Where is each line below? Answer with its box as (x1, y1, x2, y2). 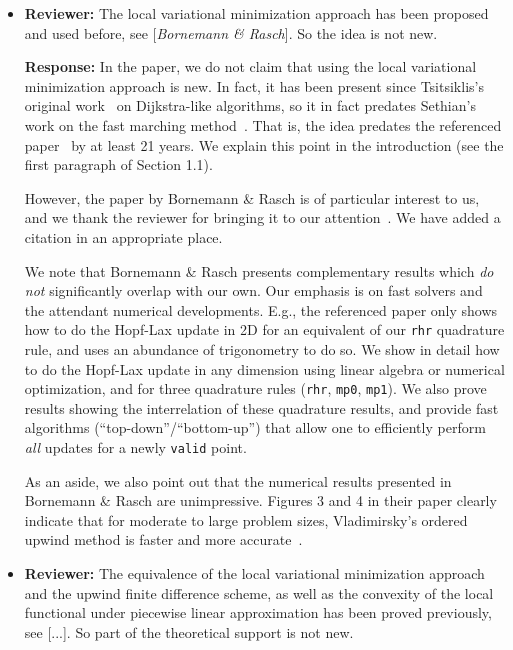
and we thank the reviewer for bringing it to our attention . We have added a (24, 207, 501, 228)
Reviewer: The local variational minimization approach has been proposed (24, 3, 489, 23)
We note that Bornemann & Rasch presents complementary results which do (24, 260, 494, 281)
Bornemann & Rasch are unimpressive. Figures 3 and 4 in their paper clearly (24, 490, 497, 511)
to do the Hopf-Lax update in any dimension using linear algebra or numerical (24, 358, 505, 379)
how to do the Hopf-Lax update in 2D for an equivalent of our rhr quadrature (24, 319, 505, 340)
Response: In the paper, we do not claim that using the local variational (24, 56, 477, 77)
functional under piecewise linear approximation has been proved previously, (24, 602, 492, 623)
